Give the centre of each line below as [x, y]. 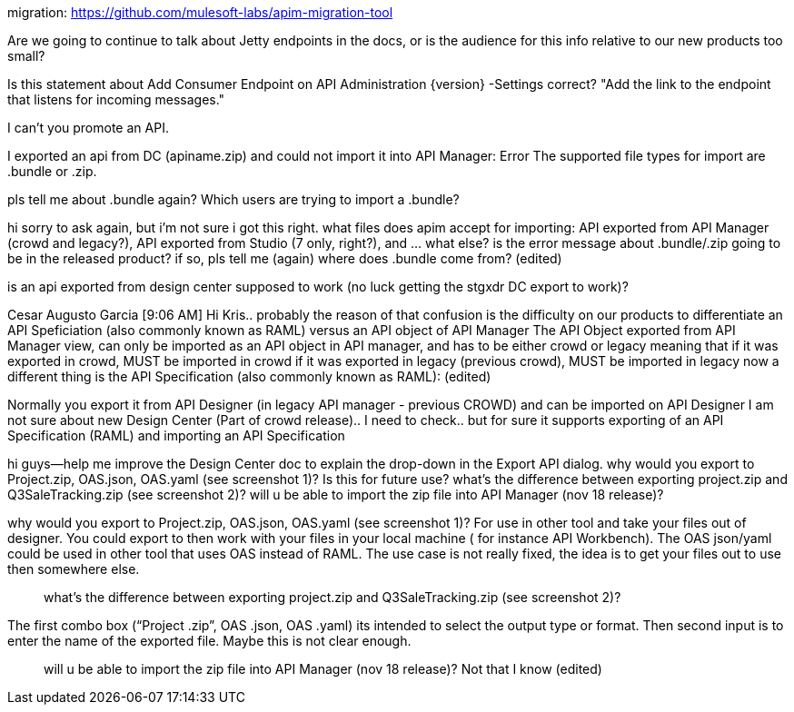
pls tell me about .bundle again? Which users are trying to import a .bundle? [233, 199]
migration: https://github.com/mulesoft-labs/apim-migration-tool [200, 12]
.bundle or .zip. [52, 171]
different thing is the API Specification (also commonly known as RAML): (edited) [249, 376]
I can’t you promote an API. [88, 128]
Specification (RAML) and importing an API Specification [176, 435]
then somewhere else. [74, 569]
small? [26, 56]
